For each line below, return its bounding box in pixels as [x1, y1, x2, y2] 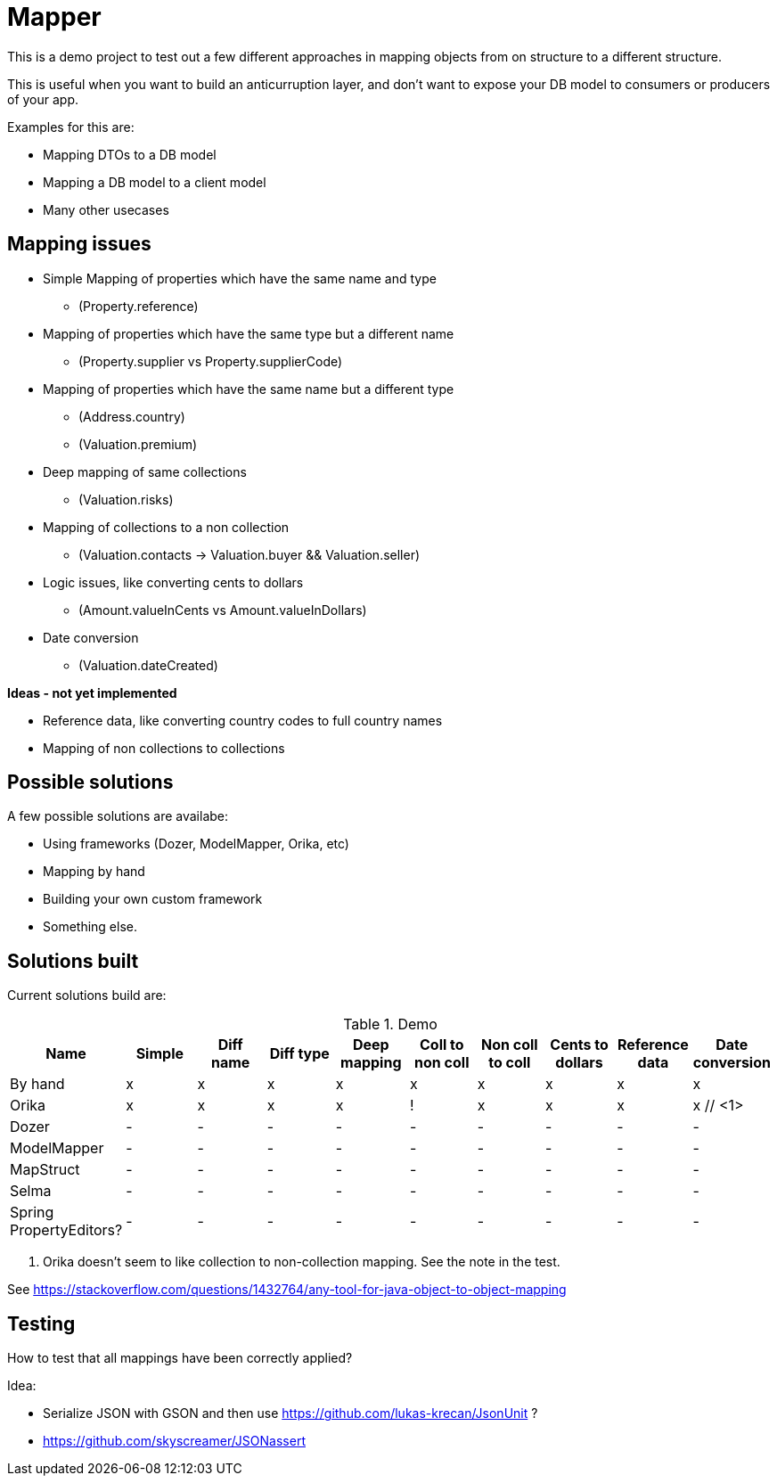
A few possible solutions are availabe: [7, 808, 229, 824]
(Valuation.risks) [78, 491, 174, 507]
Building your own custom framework [43, 891, 263, 907]
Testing [7, 1312, 76, 1335]
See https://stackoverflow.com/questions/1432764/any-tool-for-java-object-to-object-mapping [7, 1282, 567, 1298]
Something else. [43, 919, 137, 935]
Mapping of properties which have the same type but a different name [43, 325, 454, 341]
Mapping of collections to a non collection [43, 519, 290, 535]
